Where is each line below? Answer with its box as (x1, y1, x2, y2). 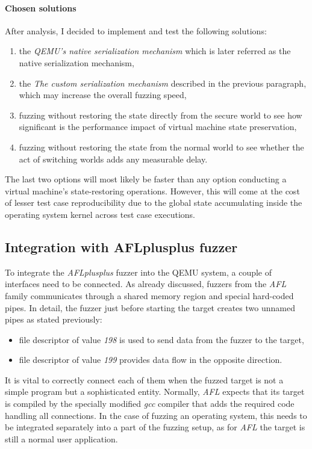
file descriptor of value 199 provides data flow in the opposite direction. (19, 353, 282, 366)
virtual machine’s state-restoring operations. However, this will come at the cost (5, 184, 300, 197)
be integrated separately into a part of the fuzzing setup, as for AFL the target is (5, 421, 305, 433)
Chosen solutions (5, 1, 76, 14)
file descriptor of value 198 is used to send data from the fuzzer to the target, (19, 333, 304, 345)
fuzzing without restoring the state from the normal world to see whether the (19, 140, 304, 153)
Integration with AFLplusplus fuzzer (5, 237, 238, 256)
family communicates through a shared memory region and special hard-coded (5, 289, 294, 302)
